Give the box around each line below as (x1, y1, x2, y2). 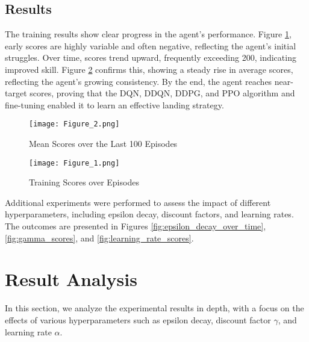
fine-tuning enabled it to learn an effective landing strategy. (5, 98, 224, 111)
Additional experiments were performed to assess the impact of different (5, 196, 271, 208)
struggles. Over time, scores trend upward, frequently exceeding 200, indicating (5, 51, 296, 64)
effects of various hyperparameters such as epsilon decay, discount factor (5, 313, 271, 326)
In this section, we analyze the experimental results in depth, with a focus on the (5, 302, 304, 314)
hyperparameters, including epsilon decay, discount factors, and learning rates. (5, 208, 294, 220)
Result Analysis (5, 267, 137, 291)
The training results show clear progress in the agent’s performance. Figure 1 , (5, 28, 292, 40)
